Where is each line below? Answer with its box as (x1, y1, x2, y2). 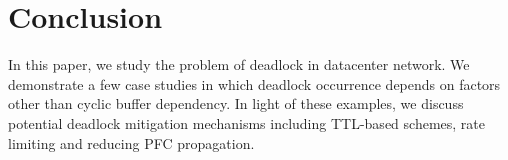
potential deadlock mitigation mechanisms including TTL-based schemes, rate (8, 112, 485, 133)
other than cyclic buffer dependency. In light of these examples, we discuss (8, 93, 464, 114)
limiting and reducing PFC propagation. (8, 132, 255, 153)
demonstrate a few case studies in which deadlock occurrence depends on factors (8, 73, 501, 94)
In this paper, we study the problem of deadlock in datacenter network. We (8, 54, 470, 75)
